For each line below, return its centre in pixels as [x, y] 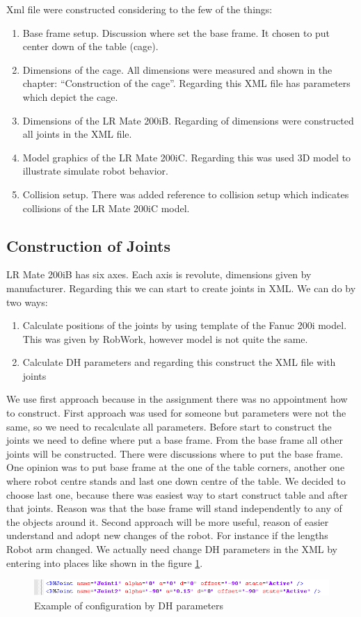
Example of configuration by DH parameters [129, 605]
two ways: [27, 302]
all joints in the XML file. [77, 134]
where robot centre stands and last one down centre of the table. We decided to [176, 481]
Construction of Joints [88, 245]
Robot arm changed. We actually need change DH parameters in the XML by [172, 549]
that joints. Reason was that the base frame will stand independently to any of [174, 508]
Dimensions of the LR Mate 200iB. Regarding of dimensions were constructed [188, 120]
